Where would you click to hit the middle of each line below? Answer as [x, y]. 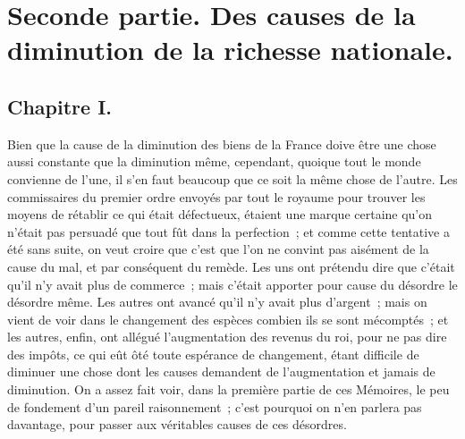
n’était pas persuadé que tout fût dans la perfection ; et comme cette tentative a [228, 231]
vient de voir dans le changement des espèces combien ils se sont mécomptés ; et [228, 319]
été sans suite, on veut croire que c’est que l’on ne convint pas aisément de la [218, 249]
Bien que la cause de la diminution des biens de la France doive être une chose [222, 144]
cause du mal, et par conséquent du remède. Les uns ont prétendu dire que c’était [231, 266]
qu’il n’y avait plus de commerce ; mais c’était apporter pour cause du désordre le [232, 284]
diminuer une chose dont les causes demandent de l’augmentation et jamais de [221, 371]
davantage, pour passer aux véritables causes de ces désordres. [177, 424]
